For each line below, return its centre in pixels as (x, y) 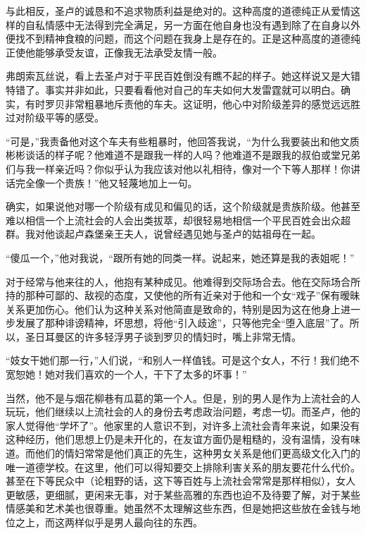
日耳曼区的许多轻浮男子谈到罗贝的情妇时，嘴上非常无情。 (168, 336)
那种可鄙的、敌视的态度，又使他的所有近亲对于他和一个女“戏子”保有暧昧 (193, 295)
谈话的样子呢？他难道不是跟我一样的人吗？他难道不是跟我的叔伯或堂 (183, 155)
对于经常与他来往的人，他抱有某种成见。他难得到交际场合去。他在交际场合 (178, 281)
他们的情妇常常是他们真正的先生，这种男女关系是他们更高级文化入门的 (197, 453)
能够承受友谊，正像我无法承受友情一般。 (128, 52)
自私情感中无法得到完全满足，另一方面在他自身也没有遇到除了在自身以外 (193, 24)
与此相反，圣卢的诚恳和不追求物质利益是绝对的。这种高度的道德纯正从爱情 (178, 11)
